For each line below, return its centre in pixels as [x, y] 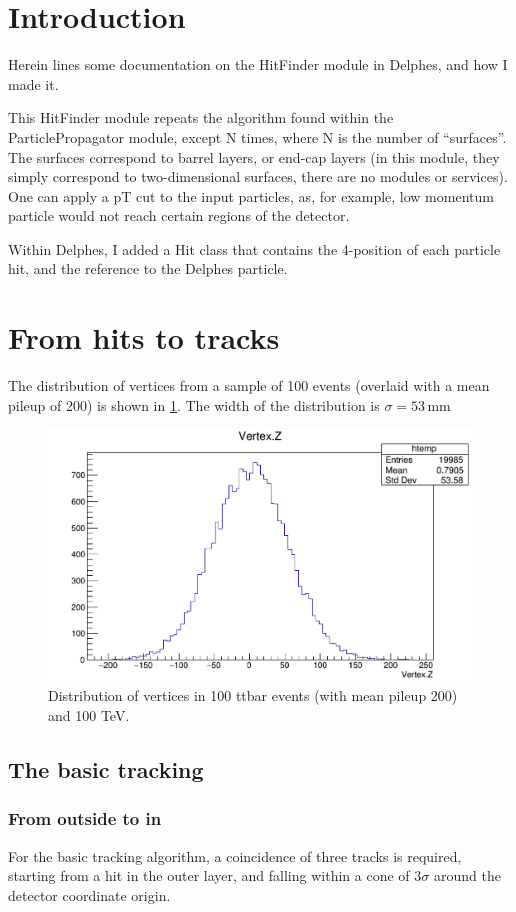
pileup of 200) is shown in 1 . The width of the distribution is [194, 404]
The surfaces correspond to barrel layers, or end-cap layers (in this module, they [254, 156]
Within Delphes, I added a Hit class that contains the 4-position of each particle [254, 248]
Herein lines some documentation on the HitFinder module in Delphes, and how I [258, 64]
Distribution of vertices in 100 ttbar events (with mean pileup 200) [253, 695]
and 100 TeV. [89, 714]
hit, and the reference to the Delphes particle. [148, 268]
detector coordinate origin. [89, 894]
